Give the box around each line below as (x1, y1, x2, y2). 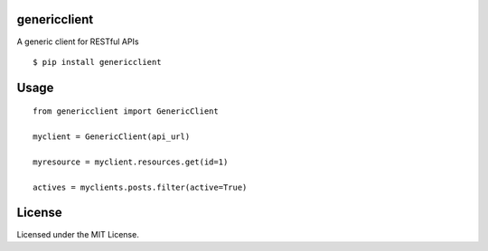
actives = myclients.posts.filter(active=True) (33, 181, 248, 192)
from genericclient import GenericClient (33, 107, 219, 116)
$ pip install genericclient (33, 57, 162, 67)
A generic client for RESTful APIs (16, 36, 139, 47)
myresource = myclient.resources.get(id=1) (33, 156, 229, 167)
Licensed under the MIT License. (16, 228, 139, 239)
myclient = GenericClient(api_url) (33, 132, 191, 142)
